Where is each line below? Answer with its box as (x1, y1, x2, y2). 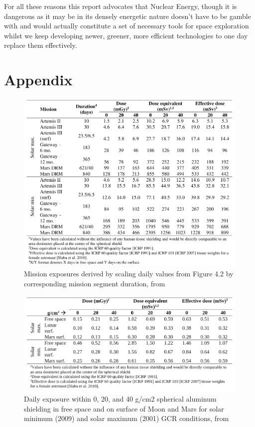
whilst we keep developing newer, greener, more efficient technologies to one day (4, 30, 248, 40)
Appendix (4, 69, 73, 90)
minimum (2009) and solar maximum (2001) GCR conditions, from (24, 413, 229, 424)
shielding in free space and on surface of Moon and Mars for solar (24, 403, 224, 414)
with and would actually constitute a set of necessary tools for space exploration (4, 20, 249, 31)
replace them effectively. (4, 40, 77, 50)
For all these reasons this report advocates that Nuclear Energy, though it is (4, 1, 237, 11)
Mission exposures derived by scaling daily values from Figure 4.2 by (24, 268, 234, 278)
